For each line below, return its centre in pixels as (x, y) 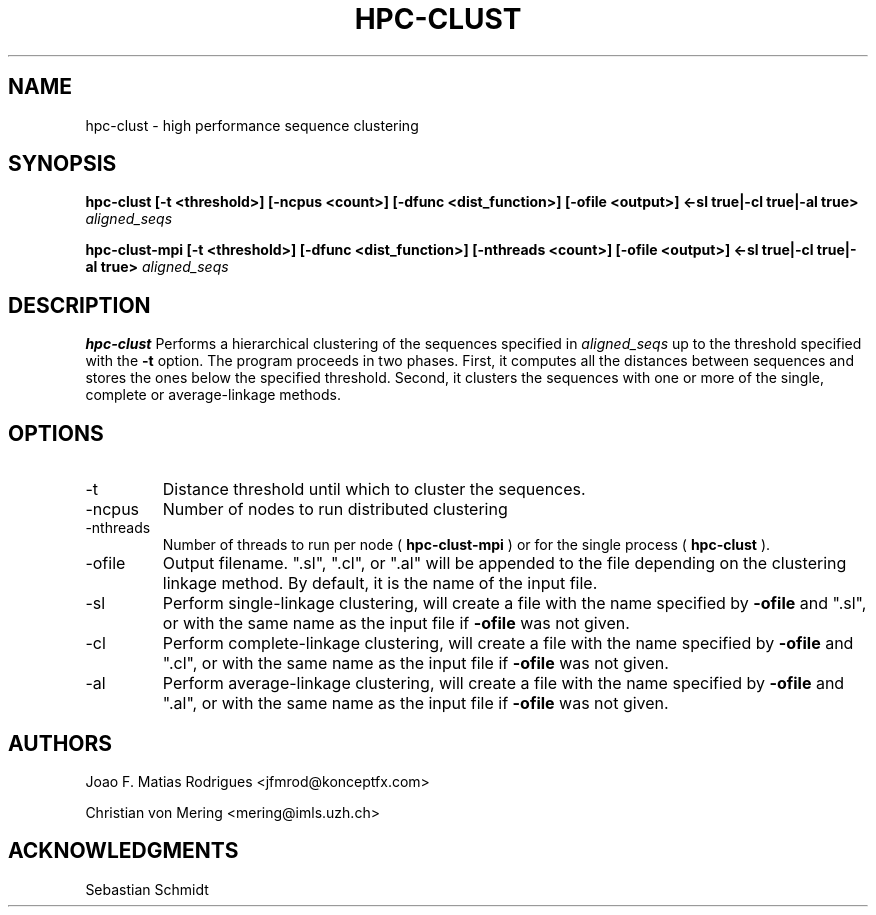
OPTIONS (56, 433)
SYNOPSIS (62, 164)
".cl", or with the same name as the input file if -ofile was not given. (415, 663)
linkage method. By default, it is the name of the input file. (380, 583)
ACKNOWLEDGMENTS (123, 851)
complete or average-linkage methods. (213, 395)
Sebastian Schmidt (147, 889)
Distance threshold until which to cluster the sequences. (374, 489)
